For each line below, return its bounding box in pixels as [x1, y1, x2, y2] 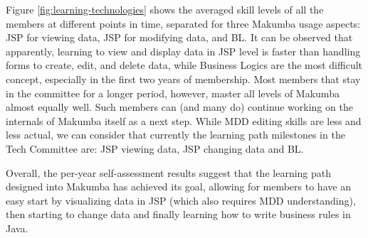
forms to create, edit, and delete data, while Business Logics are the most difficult [6, 58, 363, 72]
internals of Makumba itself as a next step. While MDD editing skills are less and [6, 113, 362, 128]
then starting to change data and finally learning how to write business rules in [6, 207, 351, 222]
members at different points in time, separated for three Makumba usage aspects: [6, 16, 361, 31]
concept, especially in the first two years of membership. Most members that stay [6, 71, 361, 86]
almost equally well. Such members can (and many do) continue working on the [6, 99, 353, 114]
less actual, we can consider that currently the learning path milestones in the [6, 127, 345, 142]
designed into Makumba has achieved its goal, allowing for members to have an [6, 179, 351, 194]
